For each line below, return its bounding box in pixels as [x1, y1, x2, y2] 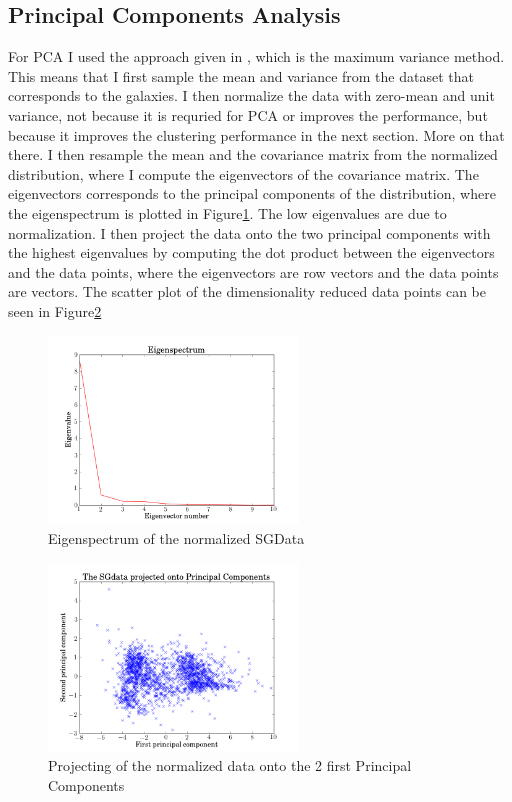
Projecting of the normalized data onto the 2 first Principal [48, 755, 412, 776]
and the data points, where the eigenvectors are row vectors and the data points [8, 261, 499, 282]
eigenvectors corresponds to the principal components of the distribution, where [8, 183, 496, 204]
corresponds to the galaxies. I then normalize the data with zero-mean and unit [8, 85, 495, 106]
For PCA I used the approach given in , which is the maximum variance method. [8, 46, 505, 67]
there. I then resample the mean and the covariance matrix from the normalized [8, 144, 498, 165]
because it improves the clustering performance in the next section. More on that [8, 124, 505, 145]
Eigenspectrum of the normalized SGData [48, 528, 305, 549]
